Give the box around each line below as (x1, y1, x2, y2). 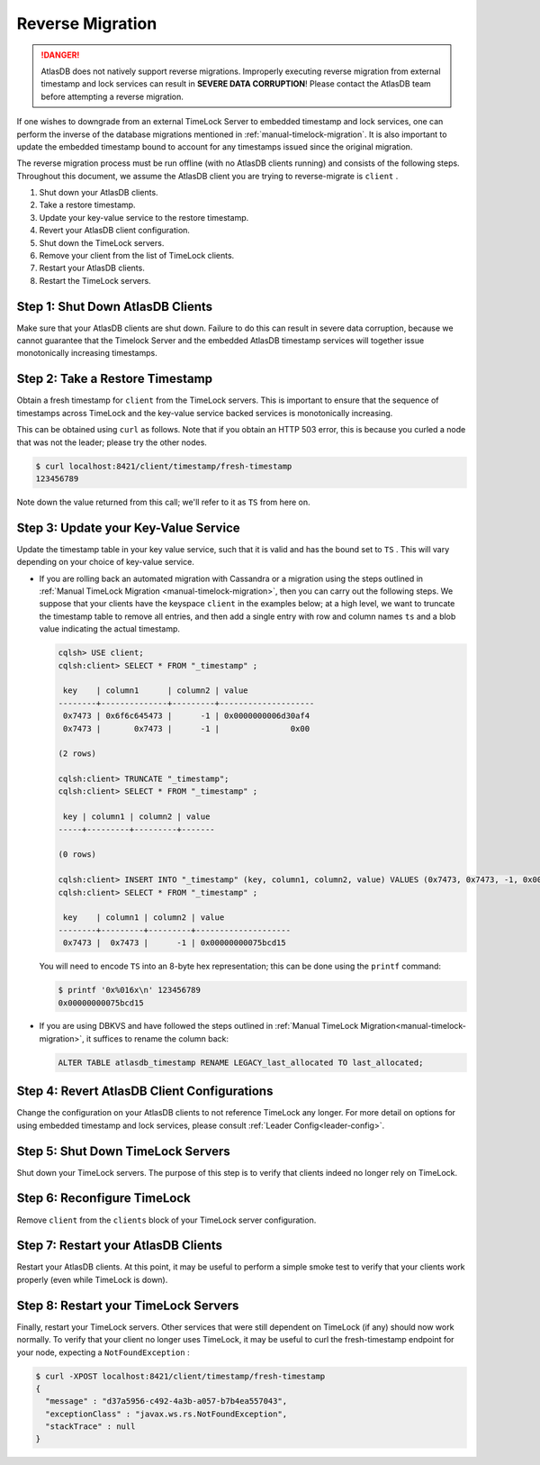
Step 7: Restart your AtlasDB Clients (16, 1238, 222, 1253)
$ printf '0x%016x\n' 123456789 (58, 985, 202, 996)
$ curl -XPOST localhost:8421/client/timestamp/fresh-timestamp (35, 1370, 326, 1381)
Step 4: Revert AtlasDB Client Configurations (16, 1084, 274, 1099)
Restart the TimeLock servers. (39, 275, 152, 286)
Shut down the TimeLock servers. (39, 237, 165, 248)
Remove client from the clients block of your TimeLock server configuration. (16, 1215, 317, 1225)
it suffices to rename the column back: (85, 1033, 229, 1044)
